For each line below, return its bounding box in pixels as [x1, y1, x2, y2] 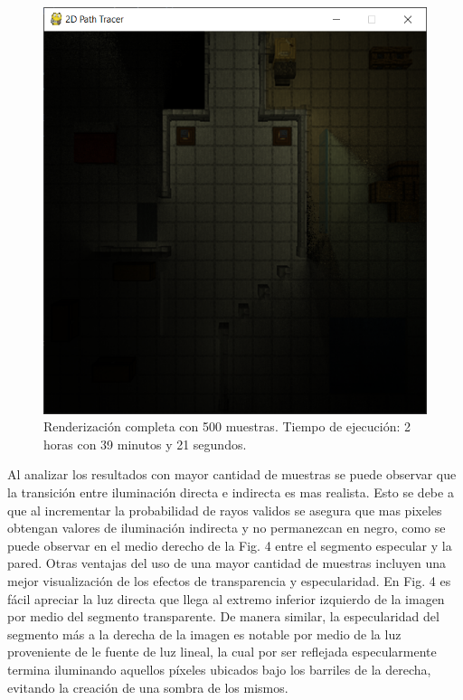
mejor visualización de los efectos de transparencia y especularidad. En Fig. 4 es [7, 572, 451, 591]
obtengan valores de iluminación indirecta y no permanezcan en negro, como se [7, 518, 446, 537]
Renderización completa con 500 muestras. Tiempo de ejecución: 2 [43, 417, 411, 436]
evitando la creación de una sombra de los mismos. [7, 677, 288, 696]
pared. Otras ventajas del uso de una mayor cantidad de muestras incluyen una [7, 553, 447, 572]
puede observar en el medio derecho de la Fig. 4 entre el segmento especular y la [7, 535, 452, 554]
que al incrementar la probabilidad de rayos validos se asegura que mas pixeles [7, 500, 442, 519]
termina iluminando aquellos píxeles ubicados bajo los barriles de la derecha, [7, 660, 431, 678]
